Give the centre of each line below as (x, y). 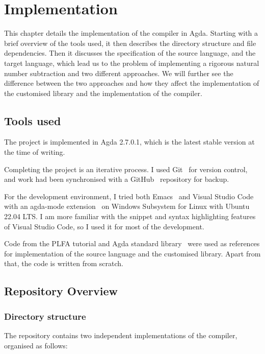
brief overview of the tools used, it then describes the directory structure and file (130, 43)
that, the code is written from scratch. (64, 263)
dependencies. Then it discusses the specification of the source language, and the (130, 53)
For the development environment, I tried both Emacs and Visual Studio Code (129, 196)
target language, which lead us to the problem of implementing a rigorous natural (132, 63)
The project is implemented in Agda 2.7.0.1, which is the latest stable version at (129, 142)
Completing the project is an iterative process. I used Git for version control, (126, 169)
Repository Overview (61, 291)
